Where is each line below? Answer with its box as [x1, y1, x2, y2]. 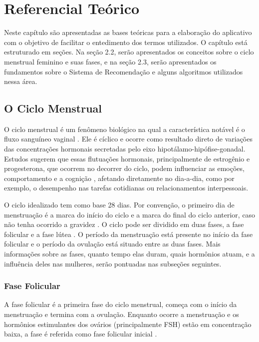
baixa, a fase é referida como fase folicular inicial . [4, 328, 157, 339]
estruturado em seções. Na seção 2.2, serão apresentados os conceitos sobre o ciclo [4, 46, 254, 57]
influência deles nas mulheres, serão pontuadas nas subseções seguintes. [4, 258, 222, 268]
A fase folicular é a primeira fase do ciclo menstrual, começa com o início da [4, 299, 237, 309]
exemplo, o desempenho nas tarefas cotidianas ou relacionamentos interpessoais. [4, 182, 249, 193]
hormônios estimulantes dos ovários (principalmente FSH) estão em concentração [4, 318, 252, 329]
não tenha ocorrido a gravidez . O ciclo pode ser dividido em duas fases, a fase [4, 219, 244, 229]
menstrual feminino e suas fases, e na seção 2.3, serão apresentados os [4, 56, 217, 66]
